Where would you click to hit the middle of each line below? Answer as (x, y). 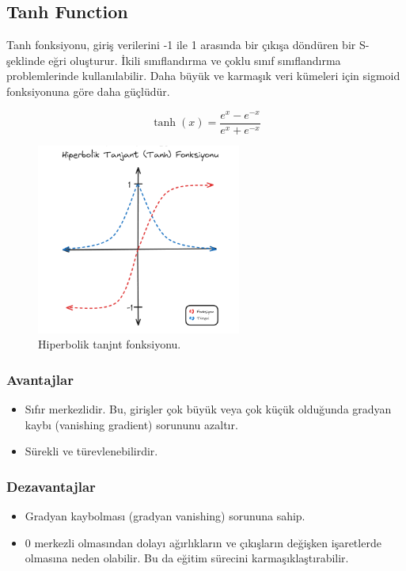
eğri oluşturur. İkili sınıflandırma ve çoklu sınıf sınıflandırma (195, 60)
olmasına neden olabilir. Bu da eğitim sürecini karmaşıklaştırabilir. (187, 558)
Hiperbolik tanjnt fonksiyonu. (110, 344)
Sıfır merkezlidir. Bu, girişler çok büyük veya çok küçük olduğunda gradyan (208, 409)
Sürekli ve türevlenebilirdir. (91, 451)
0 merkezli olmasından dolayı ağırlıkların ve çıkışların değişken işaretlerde (203, 542)
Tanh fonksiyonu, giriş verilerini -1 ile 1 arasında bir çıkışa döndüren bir (181, 45)
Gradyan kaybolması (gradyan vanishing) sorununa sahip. (165, 516)
